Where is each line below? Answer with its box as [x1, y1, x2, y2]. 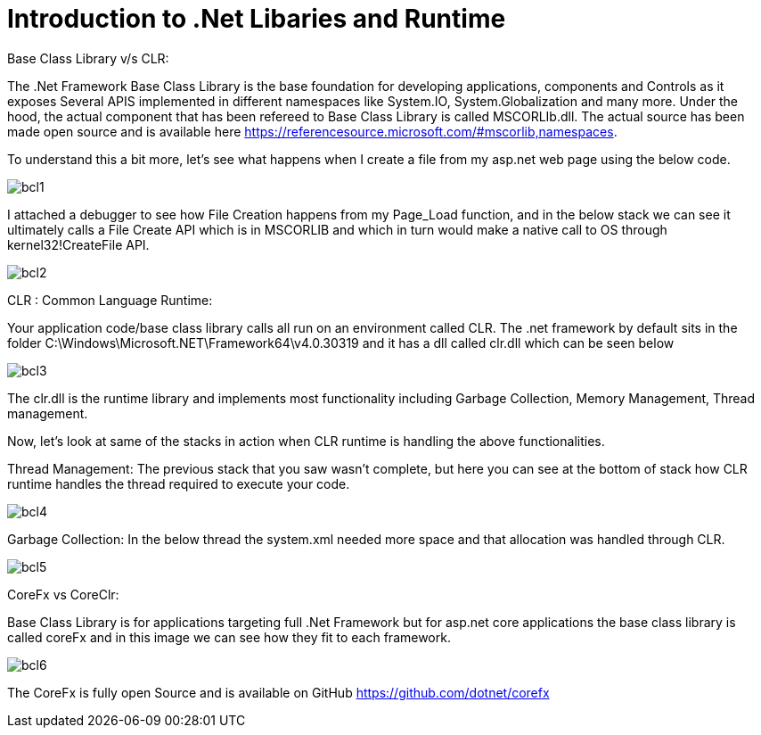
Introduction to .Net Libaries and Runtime [7, 4, 506, 34]
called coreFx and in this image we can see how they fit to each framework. [7, 629, 451, 645]
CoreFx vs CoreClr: [7, 586, 119, 602]
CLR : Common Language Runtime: [7, 292, 213, 308]
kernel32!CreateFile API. [7, 236, 150, 252]
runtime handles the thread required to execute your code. [7, 475, 350, 491]
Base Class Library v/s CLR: [7, 50, 169, 66]
